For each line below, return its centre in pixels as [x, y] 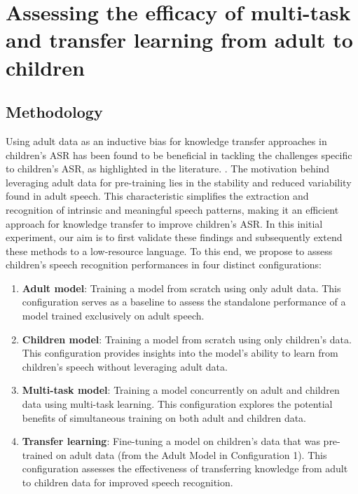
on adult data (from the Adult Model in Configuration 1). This [192, 454]
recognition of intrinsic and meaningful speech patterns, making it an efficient [172, 209]
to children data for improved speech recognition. [128, 482]
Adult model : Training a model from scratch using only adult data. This [181, 288]
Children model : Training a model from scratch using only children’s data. [187, 339]
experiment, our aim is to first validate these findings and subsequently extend [174, 237]
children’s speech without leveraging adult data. [125, 366]
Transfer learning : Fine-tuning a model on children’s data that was [171, 441]
